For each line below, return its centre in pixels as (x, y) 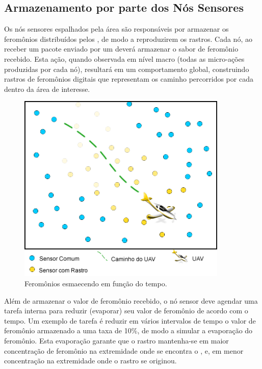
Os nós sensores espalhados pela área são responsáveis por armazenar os (116, 29)
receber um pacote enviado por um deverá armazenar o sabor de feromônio (121, 49)
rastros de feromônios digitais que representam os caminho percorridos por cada (129, 79)
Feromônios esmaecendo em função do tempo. (96, 283)
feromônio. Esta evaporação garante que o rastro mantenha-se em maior (116, 340)
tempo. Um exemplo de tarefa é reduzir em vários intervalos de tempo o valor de (130, 320)
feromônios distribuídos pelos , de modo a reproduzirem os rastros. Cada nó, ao (128, 39)
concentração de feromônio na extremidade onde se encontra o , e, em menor (124, 350)
